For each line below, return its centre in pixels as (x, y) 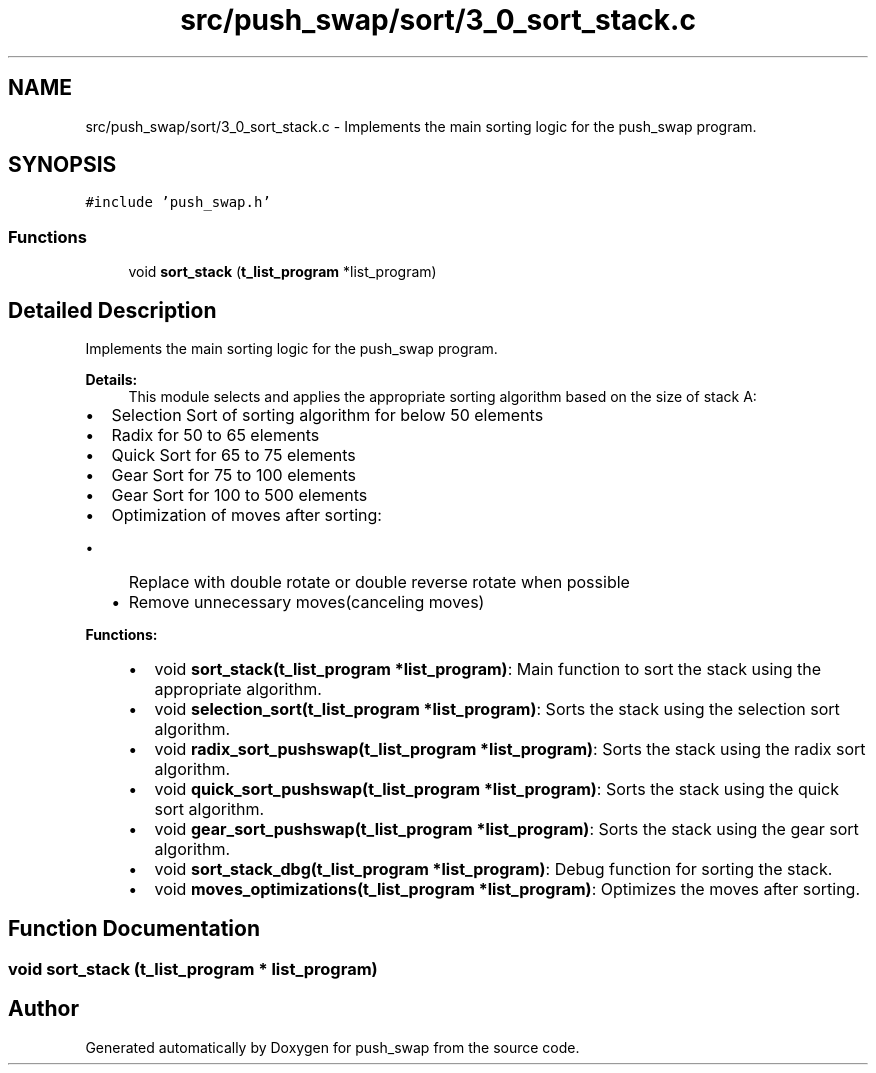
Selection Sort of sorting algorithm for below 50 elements (327, 415)
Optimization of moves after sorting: (246, 515)
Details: (111, 380)
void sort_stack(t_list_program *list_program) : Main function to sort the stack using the (488, 669)
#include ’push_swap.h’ (178, 202)
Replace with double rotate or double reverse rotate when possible (379, 582)
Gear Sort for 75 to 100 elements (233, 475)
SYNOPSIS (62, 165)
